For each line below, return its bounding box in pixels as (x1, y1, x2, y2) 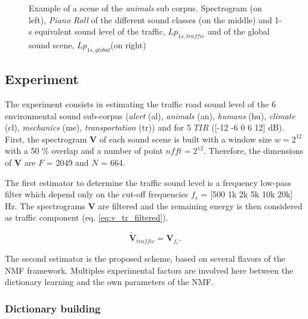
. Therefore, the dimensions (204, 144, 304, 157)
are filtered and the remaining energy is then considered (98, 199, 303, 212)
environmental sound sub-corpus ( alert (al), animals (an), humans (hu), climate (5, 109, 295, 122)
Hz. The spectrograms (5, 199, 85, 212)
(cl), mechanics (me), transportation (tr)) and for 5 (5, 121, 191, 134)
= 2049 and (46, 156, 89, 168)
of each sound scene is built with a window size (99, 132, 272, 145)
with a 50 (5, 144, 39, 157)
